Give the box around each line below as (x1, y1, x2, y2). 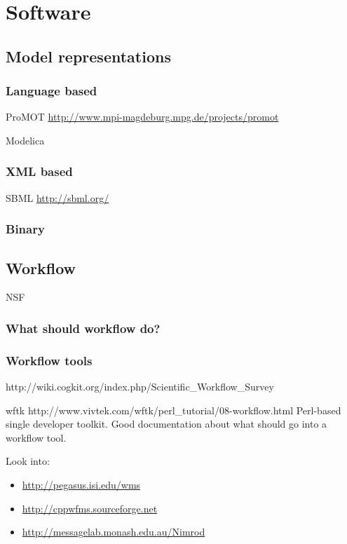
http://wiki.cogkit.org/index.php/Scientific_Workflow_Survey (6, 379, 274, 394)
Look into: (6, 454, 50, 468)
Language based (6, 82, 97, 100)
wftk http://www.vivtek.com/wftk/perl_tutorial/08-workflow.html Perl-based (6, 402, 341, 417)
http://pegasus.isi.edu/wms (22, 477, 141, 492)
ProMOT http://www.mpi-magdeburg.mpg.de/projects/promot (6, 109, 279, 124)
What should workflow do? (6, 319, 161, 336)
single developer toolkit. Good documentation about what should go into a (6, 416, 327, 431)
